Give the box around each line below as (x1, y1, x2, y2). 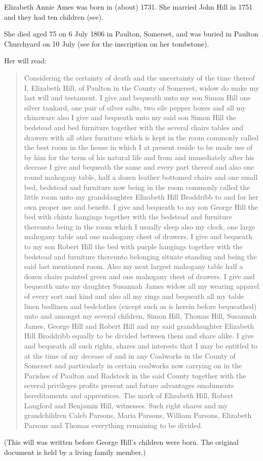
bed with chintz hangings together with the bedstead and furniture (24, 211, 232, 222)
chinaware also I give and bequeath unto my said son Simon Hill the (24, 112, 236, 123)
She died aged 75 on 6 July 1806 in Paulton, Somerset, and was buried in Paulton (4, 28, 258, 39)
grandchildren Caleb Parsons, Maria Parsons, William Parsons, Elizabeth (24, 410, 252, 420)
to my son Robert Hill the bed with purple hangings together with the (24, 241, 243, 252)
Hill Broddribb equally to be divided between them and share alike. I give (24, 330, 254, 341)
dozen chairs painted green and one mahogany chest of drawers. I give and (24, 271, 255, 281)
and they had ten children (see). (4, 11, 104, 22)
